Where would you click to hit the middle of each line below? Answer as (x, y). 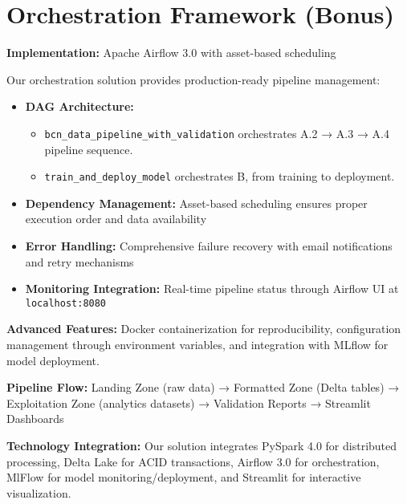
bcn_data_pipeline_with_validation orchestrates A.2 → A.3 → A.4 (217, 133)
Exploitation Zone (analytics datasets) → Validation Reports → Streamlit (189, 402)
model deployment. (53, 360)
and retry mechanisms (79, 261)
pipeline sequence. (89, 149)
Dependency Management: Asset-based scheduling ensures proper (196, 203)
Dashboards (35, 419)
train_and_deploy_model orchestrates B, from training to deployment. (220, 176)
